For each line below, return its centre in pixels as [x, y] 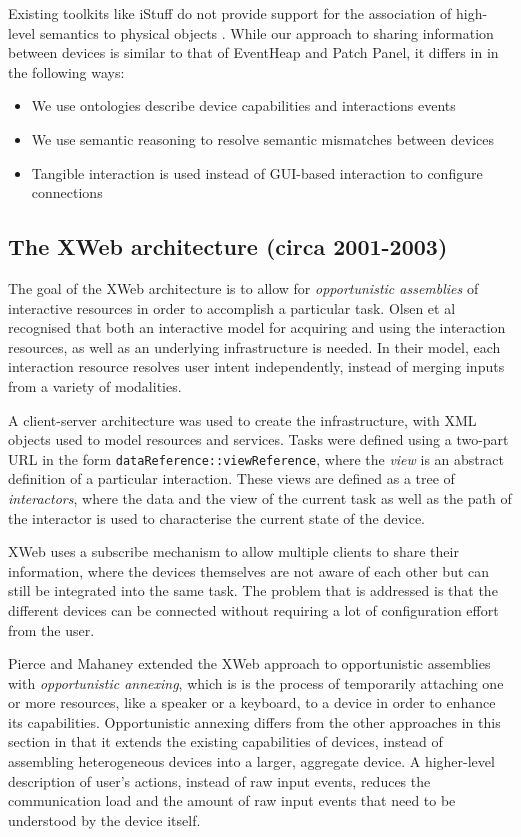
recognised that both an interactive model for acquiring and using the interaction [257, 327]
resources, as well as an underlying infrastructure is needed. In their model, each [254, 346]
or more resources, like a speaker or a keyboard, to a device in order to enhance [252, 702]
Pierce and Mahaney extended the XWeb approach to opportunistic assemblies [249, 663]
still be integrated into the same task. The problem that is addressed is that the [253, 590]
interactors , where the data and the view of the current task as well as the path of [260, 497]
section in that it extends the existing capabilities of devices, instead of [225, 741]
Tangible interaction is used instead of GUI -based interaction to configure [257, 172]
